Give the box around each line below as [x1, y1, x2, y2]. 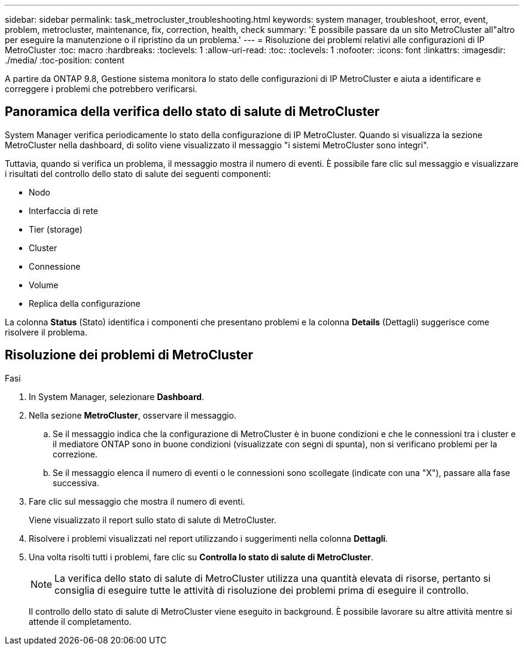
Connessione [29, 261, 81, 271]
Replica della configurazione [29, 298, 141, 309]
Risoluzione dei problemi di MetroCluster [5, 347, 254, 363]
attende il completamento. [29, 616, 132, 627]
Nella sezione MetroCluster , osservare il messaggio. [29, 410, 237, 420]
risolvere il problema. [5, 326, 87, 337]
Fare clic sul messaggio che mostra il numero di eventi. [29, 496, 245, 506]
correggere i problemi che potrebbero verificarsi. [5, 84, 197, 94]
